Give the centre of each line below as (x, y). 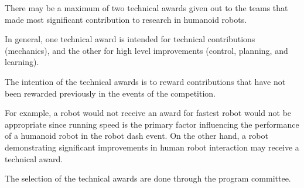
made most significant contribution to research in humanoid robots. (126, 19)
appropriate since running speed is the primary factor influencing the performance (152, 124)
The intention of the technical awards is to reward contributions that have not (145, 81)
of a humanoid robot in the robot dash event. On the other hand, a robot (136, 136)
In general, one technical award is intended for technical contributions (130, 39)
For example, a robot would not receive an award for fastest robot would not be (148, 113)
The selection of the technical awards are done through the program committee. (148, 178)
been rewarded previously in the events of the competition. (110, 93)
